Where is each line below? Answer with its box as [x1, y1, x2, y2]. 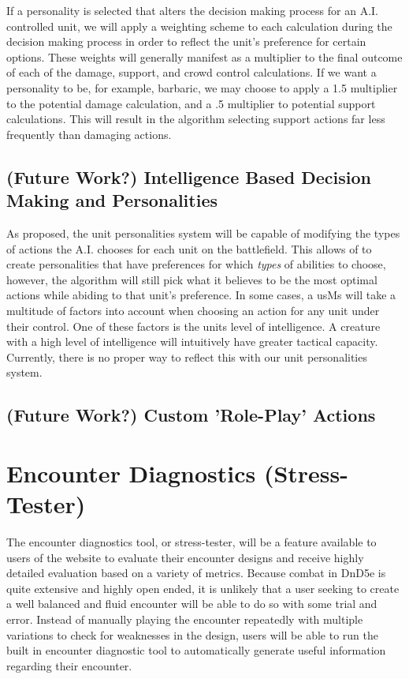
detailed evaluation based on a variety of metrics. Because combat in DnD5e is [6, 565, 386, 581]
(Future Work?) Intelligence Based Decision [6, 164, 372, 189]
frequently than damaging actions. [6, 126, 172, 142]
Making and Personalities [6, 188, 218, 212]
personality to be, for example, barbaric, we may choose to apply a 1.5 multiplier [6, 79, 398, 96]
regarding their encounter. [6, 657, 132, 673]
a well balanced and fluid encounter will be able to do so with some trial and [6, 595, 377, 612]
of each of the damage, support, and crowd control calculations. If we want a [6, 64, 377, 81]
